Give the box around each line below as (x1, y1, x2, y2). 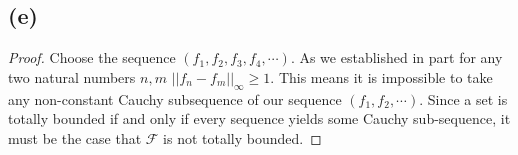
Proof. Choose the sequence (8, 47, 176, 68)
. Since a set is (419, 88, 508, 109)
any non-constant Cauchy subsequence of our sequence (8, 88, 342, 109)
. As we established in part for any (290, 47, 503, 68)
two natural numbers (8, 66, 136, 87)
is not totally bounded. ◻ (163, 127, 322, 148)
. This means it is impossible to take (270, 66, 493, 87)
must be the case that (8, 127, 142, 148)
